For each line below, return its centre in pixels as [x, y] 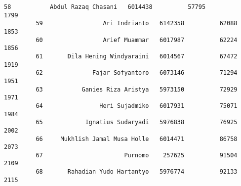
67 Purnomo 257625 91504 [137, 155]
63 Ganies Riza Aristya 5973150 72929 [137, 89]
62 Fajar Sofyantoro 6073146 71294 [137, 73]
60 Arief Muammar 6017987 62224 [137, 40]
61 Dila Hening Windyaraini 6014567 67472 [137, 56]
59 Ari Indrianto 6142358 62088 [137, 23]
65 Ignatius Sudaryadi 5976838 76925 [137, 122]
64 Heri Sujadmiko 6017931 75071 [137, 106]
